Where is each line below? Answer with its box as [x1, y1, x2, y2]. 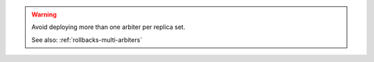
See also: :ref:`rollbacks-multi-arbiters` [31, 35, 143, 44]
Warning [31, 10, 57, 19]
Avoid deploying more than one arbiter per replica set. [31, 23, 186, 31]
